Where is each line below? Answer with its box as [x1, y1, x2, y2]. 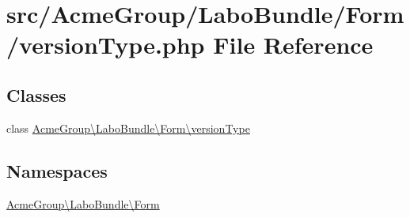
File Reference [213, 28, 374, 61]
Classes [6, 82, 66, 107]
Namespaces [6, 158, 108, 182]
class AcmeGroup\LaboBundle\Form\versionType [6, 119, 250, 136]
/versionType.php [6, 28, 205, 61]
